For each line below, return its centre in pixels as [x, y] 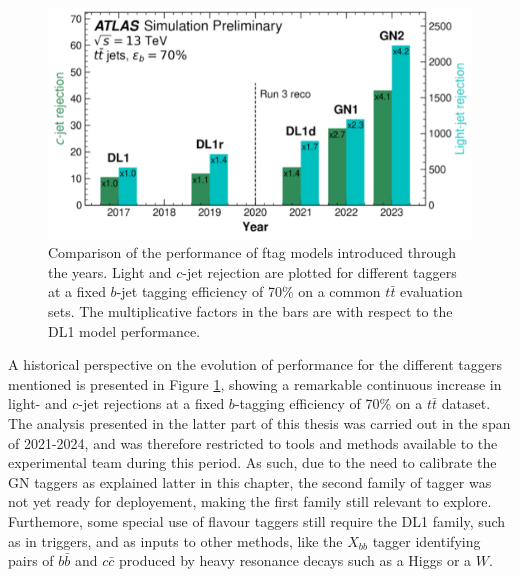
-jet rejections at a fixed [151, 403]
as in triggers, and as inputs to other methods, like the [175, 540]
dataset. [466, 403]
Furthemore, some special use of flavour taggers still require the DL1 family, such [257, 520]
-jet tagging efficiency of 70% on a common [248, 291]
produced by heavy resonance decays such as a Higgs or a [295, 560]
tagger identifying [426, 540]
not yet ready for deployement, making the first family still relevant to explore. [250, 501]
